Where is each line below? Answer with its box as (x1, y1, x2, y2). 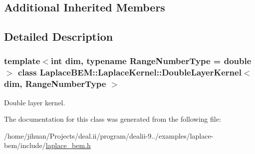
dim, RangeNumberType (4, 77, 106, 90)
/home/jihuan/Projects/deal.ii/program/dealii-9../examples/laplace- (4, 130, 214, 141)
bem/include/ (4, 140, 46, 151)
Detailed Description (4, 29, 113, 44)
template (4, 55, 40, 67)
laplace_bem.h (45, 140, 91, 151)
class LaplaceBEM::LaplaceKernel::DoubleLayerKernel (17, 66, 242, 78)
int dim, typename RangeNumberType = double (50, 55, 252, 67)
